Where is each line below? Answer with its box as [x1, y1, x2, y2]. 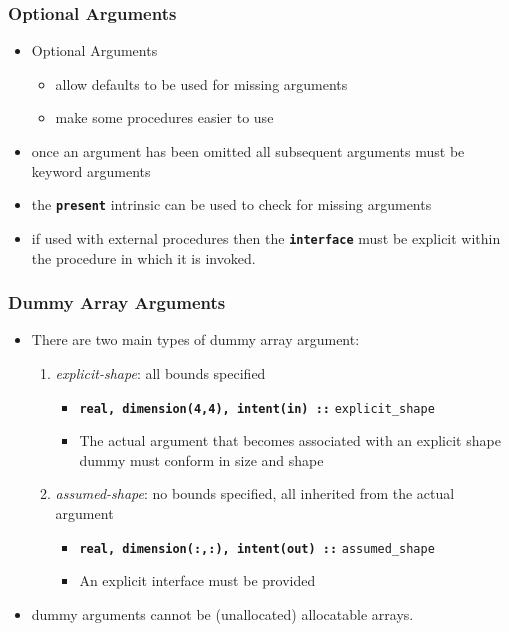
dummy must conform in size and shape [79, 449, 324, 470]
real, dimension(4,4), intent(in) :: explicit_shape [79, 401, 435, 416]
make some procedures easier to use [55, 107, 274, 128]
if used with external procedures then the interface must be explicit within [31, 227, 501, 248]
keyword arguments [31, 160, 151, 181]
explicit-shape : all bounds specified [55, 362, 266, 383]
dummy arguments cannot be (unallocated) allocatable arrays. [31, 603, 414, 624]
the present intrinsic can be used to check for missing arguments [31, 194, 432, 215]
